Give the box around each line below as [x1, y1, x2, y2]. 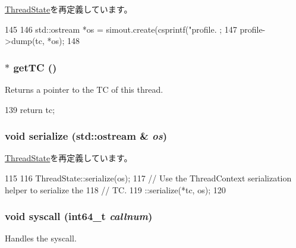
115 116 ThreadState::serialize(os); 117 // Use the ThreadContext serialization [5, 172, 292, 184]
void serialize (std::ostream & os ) [5, 128, 168, 143]
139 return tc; [5, 103, 55, 115]
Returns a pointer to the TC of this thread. [5, 83, 163, 95]
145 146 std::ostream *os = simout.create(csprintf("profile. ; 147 [5, 23, 237, 35]
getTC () [13, 59, 57, 74]
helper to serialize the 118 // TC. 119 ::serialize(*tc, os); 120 [5, 183, 226, 196]
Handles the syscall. [5, 232, 77, 244]
